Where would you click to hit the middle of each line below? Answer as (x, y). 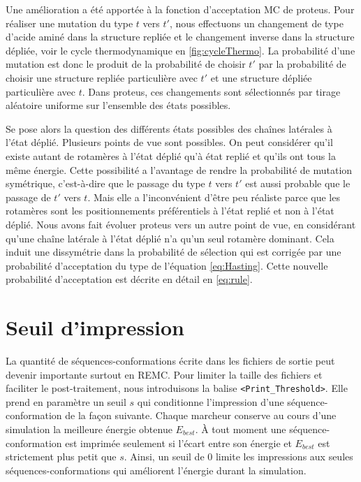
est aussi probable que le (298, 183)
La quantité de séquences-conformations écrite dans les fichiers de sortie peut (170, 360)
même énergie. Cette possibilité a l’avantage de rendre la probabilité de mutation (179, 169)
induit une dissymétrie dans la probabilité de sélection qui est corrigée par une (174, 252)
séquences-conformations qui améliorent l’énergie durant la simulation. (156, 470)
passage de (28, 197)
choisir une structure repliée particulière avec (102, 77)
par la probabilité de (302, 64)
